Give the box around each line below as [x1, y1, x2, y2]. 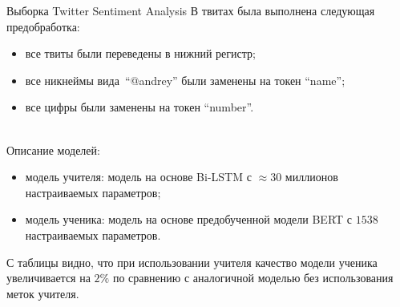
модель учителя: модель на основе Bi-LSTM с [25, 168, 252, 185]
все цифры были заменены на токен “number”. [25, 99, 254, 115]
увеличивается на [6, 269, 91, 286]
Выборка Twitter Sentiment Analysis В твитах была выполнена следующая [6, 2, 375, 18]
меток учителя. [6, 285, 79, 301]
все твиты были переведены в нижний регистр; [25, 45, 256, 62]
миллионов [285, 168, 338, 185]
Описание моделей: [6, 141, 100, 158]
